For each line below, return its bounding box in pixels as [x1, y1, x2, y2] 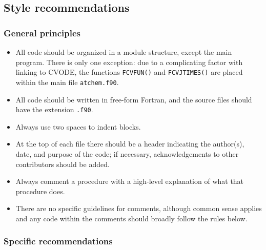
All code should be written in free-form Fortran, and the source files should [15, 94, 252, 105]
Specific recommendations [4, 235, 113, 247]
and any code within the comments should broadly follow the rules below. [15, 213, 248, 223]
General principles [4, 26, 81, 39]
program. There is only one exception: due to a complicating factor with [15, 56, 243, 67]
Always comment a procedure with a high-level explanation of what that [15, 176, 244, 186]
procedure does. [15, 185, 65, 196]
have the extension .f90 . [15, 104, 93, 115]
